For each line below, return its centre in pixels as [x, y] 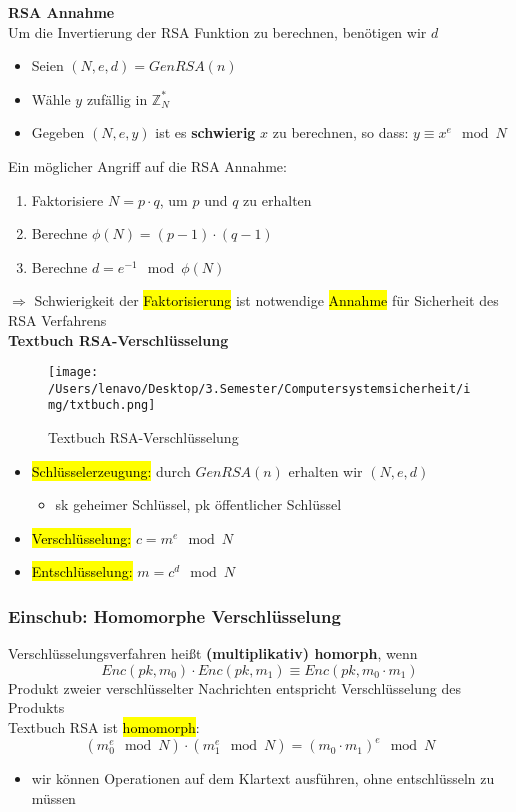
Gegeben [58, 132]
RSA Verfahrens [57, 319]
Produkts [36, 707]
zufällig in [117, 98]
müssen [53, 797]
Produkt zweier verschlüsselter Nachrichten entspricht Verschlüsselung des [234, 687]
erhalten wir [325, 470]
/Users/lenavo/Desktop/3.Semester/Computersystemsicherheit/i [259, 388]
